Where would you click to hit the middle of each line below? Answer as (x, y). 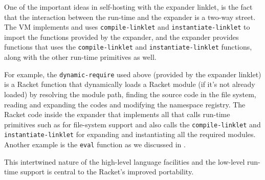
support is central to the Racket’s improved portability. (107, 172)
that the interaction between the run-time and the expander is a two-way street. (130, 17)
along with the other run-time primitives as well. (80, 57)
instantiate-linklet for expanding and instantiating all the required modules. (130, 134)
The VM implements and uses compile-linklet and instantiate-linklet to (127, 27)
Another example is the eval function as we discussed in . (95, 144)
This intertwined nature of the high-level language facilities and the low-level (125, 161)
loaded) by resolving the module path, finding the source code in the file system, (130, 94)
